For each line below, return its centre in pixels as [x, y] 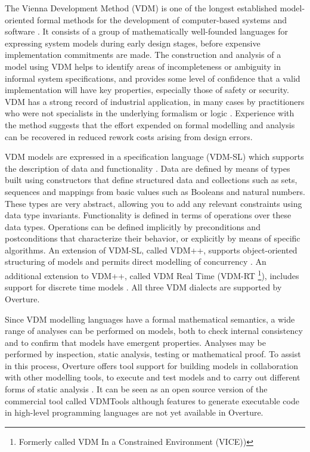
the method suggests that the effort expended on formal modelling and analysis [150, 124]
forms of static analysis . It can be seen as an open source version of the [136, 389]
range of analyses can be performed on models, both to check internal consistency [154, 331]
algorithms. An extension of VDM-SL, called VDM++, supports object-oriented [151, 250]
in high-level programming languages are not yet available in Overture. [134, 412]
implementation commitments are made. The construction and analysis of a [143, 55]
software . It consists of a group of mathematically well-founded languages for [146, 31]
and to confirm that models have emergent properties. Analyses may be [135, 342]
